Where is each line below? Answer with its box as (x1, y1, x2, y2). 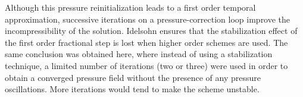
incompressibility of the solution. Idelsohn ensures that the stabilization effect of (5, 24, 298, 37)
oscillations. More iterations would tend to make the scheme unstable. (5, 83, 260, 95)
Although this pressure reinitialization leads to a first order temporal (5, 1, 256, 13)
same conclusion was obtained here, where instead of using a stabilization (5, 48, 273, 60)
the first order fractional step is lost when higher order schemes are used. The (5, 36, 288, 48)
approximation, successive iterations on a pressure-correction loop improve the (5, 12, 290, 25)
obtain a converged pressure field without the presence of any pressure (5, 71, 261, 83)
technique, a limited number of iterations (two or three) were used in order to (5, 59, 288, 71)
